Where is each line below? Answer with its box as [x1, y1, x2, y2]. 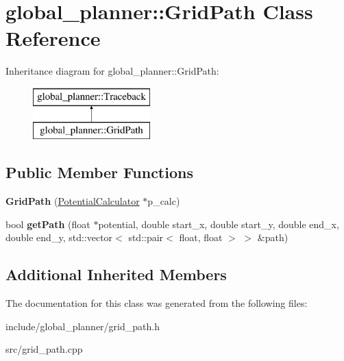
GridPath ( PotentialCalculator [5, 194, 140, 208]
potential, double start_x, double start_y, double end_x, [98, 216, 339, 231]
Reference [5, 24, 101, 52]
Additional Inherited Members [5, 264, 227, 285]
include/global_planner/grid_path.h [5, 319, 160, 333]
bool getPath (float [5, 216, 90, 231]
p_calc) [147, 194, 180, 208]
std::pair [128, 230, 164, 245]
